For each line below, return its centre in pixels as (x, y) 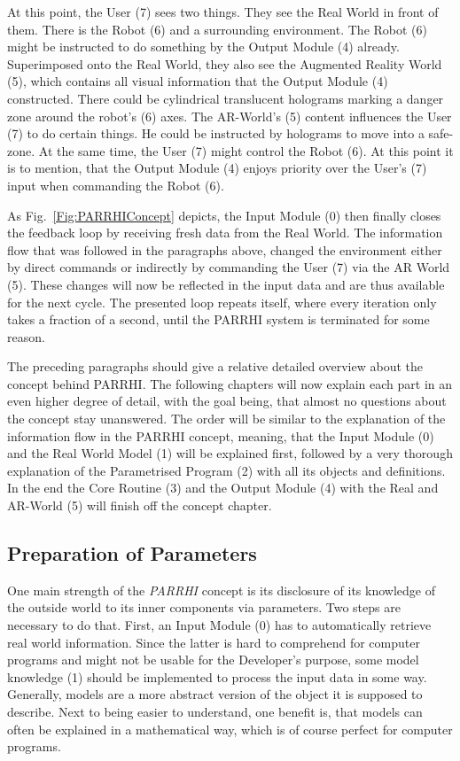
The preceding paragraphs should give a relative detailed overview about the (215, 366)
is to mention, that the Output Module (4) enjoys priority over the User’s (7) (217, 168)
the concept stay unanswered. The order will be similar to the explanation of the (226, 419)
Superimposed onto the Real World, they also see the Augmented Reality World (225, 63)
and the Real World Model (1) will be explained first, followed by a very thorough (230, 453)
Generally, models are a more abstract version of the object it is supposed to (215, 694)
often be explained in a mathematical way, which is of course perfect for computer (230, 729)
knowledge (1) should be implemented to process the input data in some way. (217, 676)
